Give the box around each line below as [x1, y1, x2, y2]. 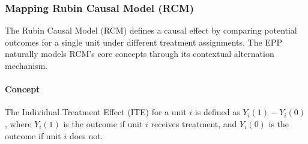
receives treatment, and [151, 117, 237, 130]
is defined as [195, 106, 240, 118]
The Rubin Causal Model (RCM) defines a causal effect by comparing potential [5, 24, 297, 37]
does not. [69, 129, 103, 142]
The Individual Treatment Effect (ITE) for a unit [5, 106, 187, 118]
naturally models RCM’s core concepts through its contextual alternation [5, 47, 274, 60]
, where [5, 117, 32, 130]
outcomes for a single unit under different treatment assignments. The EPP [5, 35, 282, 48]
